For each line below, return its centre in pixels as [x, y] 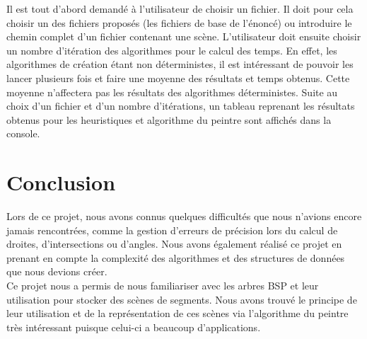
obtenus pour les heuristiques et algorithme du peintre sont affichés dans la [169, 119]
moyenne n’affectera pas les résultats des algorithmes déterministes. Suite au [172, 92]
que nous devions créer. [57, 271]
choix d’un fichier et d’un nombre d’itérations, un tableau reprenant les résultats [181, 106]
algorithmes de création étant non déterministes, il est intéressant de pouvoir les [180, 64]
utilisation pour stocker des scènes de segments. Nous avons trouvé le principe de [182, 299]
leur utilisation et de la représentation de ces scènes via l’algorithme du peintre [177, 313]
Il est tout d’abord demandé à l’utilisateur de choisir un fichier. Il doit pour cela [180, 8]
